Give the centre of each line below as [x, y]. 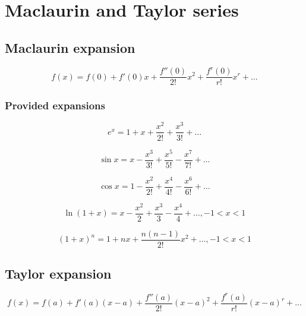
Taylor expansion [58, 274]
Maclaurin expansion [70, 47]
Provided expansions [55, 105]
